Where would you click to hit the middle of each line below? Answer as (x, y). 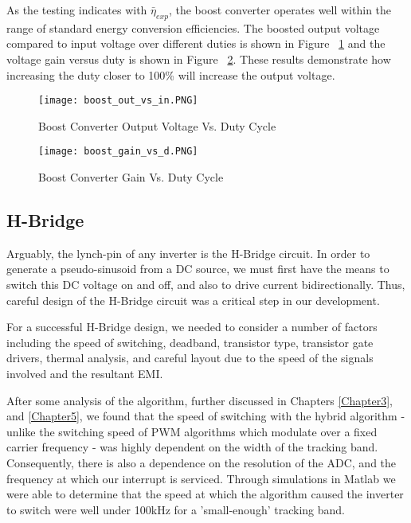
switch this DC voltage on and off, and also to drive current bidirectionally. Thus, (206, 285)
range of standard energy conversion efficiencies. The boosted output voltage (193, 27)
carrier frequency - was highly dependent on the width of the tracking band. (192, 447)
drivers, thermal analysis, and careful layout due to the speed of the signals (190, 358)
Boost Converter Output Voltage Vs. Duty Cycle (157, 125)
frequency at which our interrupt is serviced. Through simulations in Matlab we (201, 478)
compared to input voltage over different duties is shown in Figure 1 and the (196, 43)
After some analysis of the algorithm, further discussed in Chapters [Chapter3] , (200, 400)
